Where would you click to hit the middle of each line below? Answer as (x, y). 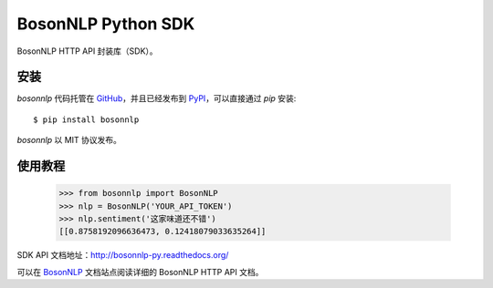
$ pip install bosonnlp (86, 119)
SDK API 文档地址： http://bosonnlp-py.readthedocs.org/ (123, 255)
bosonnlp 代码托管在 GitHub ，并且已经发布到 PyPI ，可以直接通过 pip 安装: (157, 98)
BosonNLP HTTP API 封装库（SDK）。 (88, 51)
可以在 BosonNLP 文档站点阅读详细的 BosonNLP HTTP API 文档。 (140, 272)
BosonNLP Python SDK (106, 24)
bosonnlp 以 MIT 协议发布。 (69, 140)
